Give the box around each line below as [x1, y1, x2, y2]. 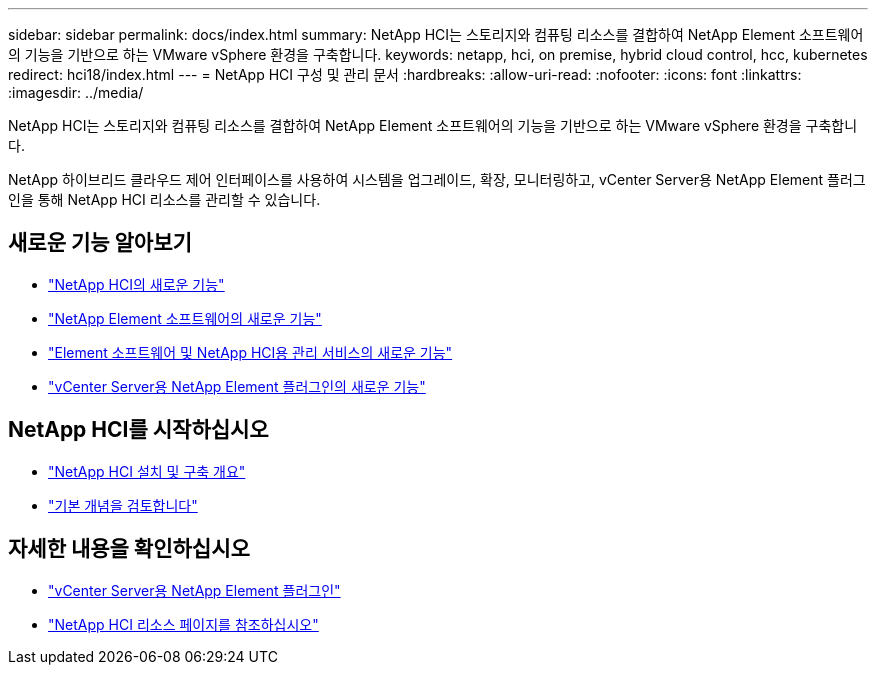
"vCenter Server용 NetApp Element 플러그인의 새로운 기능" [48, 377, 426, 395]
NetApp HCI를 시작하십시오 [8, 417, 269, 443]
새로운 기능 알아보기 [8, 230, 192, 256]
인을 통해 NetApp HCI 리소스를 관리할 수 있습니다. [8, 191, 321, 208]
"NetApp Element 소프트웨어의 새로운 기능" [48, 309, 322, 327]
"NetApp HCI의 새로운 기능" [48, 275, 225, 293]
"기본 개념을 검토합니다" [48, 496, 198, 514]
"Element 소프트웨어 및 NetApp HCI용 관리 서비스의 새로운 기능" [48, 343, 453, 361]
